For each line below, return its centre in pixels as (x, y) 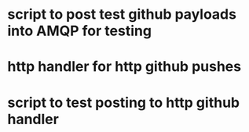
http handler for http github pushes (124, 67)
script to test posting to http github (124, 102)
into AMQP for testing (80, 31)
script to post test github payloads (122, 14)
